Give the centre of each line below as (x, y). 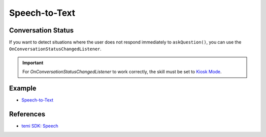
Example (23, 88)
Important (33, 63)
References (27, 114)
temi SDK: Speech (40, 126)
